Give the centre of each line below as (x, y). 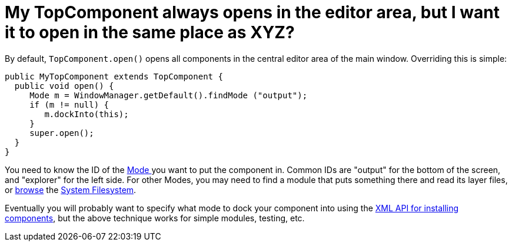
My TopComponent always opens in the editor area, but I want (252, 12)
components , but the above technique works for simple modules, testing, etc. (155, 218)
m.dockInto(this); (87, 114)
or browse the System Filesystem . (71, 190)
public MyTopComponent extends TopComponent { (114, 76)
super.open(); (62, 133)
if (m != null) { (69, 104)
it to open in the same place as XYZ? (150, 32)
